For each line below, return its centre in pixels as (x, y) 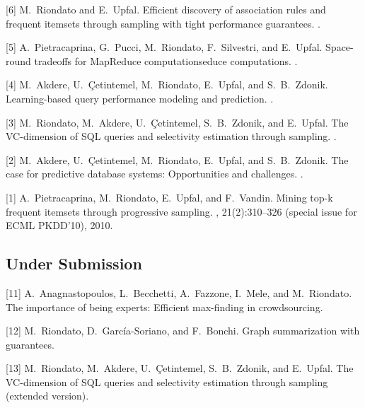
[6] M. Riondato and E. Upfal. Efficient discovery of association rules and (166, 9)
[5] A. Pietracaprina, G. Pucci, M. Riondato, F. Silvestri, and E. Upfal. (164, 47)
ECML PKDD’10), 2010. (59, 225)
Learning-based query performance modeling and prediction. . (140, 98)
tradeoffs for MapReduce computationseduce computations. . (166, 60)
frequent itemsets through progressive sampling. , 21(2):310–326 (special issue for (181, 211)
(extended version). (47, 396)
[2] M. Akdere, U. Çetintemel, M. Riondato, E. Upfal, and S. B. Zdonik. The (177, 159)
